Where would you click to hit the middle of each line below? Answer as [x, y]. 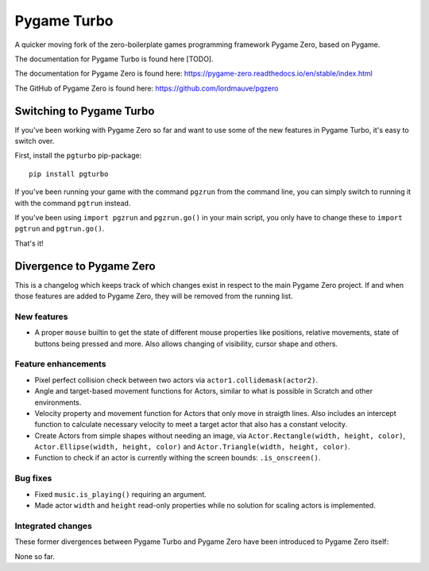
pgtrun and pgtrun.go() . [60, 229]
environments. [58, 402]
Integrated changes [54, 526]
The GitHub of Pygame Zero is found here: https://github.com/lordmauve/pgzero [147, 88]
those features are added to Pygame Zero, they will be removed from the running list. [154, 296]
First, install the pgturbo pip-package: [78, 156]
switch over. [35, 141]
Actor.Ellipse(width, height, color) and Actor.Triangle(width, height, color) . [193, 447]
